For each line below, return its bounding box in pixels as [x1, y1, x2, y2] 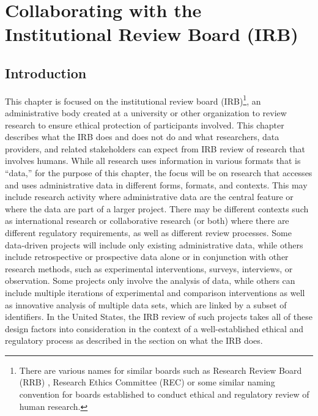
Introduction [5, 63, 87, 82]
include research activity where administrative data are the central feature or [5, 190, 294, 203]
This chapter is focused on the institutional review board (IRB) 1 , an [5, 92, 261, 107]
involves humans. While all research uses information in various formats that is [5, 154, 301, 167]
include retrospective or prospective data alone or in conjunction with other [5, 250, 289, 263]
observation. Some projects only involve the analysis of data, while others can [5, 274, 295, 287]
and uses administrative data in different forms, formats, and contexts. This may [5, 178, 308, 191]
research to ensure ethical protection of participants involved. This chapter [5, 118, 284, 131]
